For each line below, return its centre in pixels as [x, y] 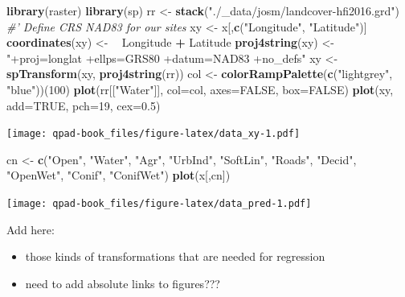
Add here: [31, 229]
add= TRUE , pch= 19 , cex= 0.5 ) [84, 105]
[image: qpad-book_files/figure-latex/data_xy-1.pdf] [153, 134]
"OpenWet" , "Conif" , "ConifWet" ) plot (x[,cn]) [119, 175]
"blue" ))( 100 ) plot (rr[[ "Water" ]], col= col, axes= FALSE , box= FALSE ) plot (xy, [200, 89]
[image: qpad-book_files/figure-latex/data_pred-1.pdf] [159, 204]
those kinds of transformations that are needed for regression [175, 256]
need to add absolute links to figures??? [123, 283]
